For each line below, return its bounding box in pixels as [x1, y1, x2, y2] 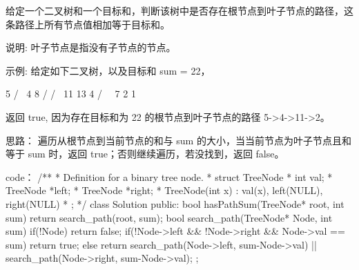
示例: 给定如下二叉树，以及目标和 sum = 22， [6, 63, 211, 77]
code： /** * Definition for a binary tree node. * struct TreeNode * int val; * [6, 169, 333, 184]
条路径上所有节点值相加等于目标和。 [6, 17, 170, 31]
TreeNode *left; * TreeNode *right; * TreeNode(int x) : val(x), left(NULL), [6, 183, 323, 197]
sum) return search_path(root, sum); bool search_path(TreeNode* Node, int [6, 210, 333, 224]
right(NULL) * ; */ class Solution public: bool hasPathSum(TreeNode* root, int [6, 196, 345, 211]
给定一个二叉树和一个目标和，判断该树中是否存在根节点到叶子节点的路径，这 [6, 3, 353, 17]
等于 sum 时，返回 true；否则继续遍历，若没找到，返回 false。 [6, 146, 284, 161]
